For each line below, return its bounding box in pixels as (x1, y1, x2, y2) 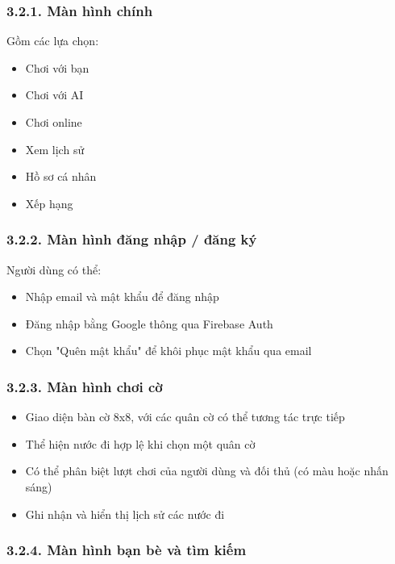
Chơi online (25, 114, 82, 130)
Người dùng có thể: (6, 261, 102, 278)
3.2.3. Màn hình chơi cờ (6, 376, 163, 396)
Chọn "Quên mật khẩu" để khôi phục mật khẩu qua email (25, 342, 312, 359)
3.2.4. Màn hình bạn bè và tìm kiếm (6, 540, 247, 560)
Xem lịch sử (25, 140, 85, 157)
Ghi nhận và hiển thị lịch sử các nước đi (25, 505, 225, 522)
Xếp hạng (25, 194, 73, 211)
